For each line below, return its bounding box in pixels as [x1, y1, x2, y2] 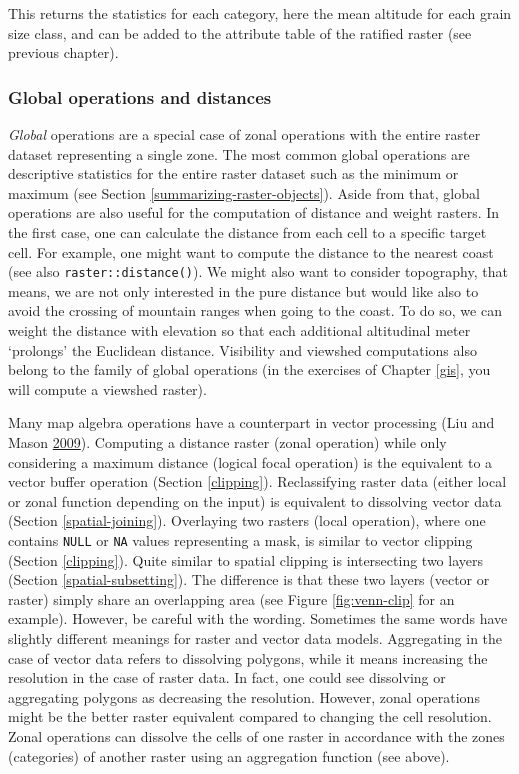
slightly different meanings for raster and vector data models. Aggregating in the [8, 627, 503, 648]
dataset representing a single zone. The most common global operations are [8, 143, 470, 164]
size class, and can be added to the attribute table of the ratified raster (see [8, 22, 472, 43]
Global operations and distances [8, 84, 272, 109]
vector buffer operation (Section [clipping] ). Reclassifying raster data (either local [8, 471, 507, 492]
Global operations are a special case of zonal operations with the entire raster [8, 124, 481, 144]
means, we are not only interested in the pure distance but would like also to [8, 280, 479, 301]
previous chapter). [8, 42, 119, 63]
